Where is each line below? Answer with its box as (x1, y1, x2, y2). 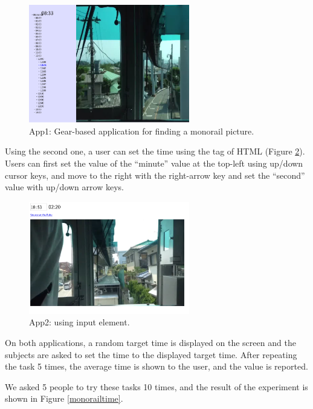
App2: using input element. (29, 316, 130, 328)
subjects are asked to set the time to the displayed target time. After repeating (5, 348, 297, 361)
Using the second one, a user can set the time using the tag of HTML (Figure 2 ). (5, 145, 305, 158)
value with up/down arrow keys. (5, 181, 124, 193)
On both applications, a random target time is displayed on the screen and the (5, 336, 296, 349)
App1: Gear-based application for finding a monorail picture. (29, 124, 254, 137)
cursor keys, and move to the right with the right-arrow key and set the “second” (5, 168, 305, 181)
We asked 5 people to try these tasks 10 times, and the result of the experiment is (5, 380, 308, 393)
